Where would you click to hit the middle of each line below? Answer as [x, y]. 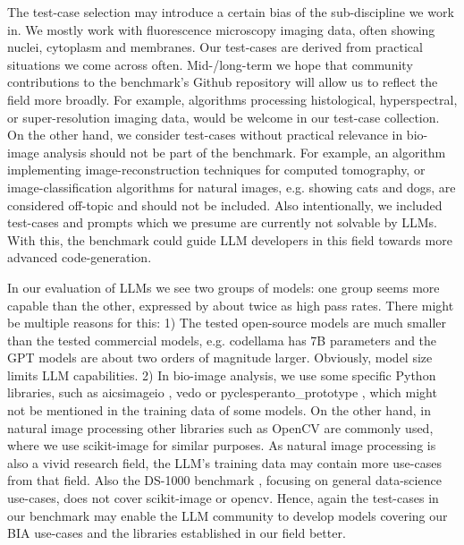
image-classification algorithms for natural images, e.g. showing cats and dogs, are [232, 187]
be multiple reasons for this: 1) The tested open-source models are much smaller [227, 323]
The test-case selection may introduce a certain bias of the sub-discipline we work [231, 12]
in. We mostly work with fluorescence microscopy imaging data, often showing [221, 29]
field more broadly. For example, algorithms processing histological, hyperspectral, [232, 99]
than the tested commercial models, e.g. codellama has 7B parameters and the [222, 340]
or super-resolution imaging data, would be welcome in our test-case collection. [224, 117]
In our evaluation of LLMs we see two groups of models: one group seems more [224, 287]
